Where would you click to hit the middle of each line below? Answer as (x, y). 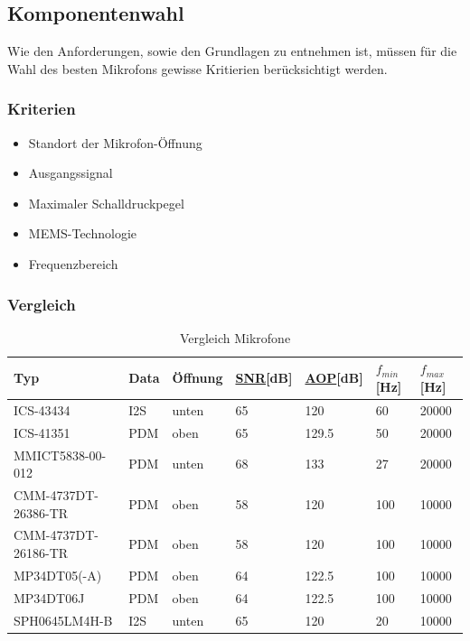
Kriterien (42, 109)
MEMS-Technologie (83, 233)
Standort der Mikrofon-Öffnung (115, 142)
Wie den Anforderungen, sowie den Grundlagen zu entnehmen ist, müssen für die (232, 51)
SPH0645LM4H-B (63, 620)
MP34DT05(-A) (58, 575)
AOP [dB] (334, 378)
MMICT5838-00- (60, 455)
